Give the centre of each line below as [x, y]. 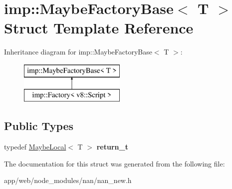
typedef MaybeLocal [35, 147]
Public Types [39, 126]
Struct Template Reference [99, 28]
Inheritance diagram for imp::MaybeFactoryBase [78, 52]
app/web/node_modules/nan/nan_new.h [68, 180]
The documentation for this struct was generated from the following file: [115, 163]
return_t [112, 147]
